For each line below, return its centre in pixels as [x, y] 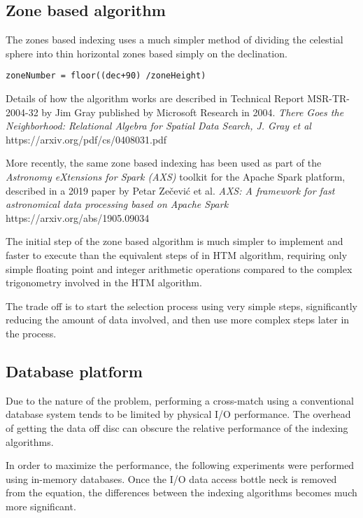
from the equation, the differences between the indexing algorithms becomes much [181, 492]
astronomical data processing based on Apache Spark [117, 204]
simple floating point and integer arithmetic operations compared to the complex [179, 268]
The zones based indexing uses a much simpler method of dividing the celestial [175, 40]
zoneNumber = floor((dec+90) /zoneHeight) [106, 76]
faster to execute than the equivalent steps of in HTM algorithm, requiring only [177, 254]
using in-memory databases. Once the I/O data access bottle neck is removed [171, 478]
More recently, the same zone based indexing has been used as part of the [164, 163]
